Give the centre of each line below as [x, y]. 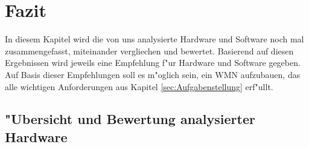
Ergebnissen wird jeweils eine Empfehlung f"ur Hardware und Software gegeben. [153, 63]
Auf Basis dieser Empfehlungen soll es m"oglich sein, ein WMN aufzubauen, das [153, 74]
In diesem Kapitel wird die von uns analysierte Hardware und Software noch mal [154, 39]
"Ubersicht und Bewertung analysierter [130, 119]
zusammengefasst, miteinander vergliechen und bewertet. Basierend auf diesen [149, 51]
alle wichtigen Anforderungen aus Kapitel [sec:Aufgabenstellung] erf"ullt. [139, 86]
